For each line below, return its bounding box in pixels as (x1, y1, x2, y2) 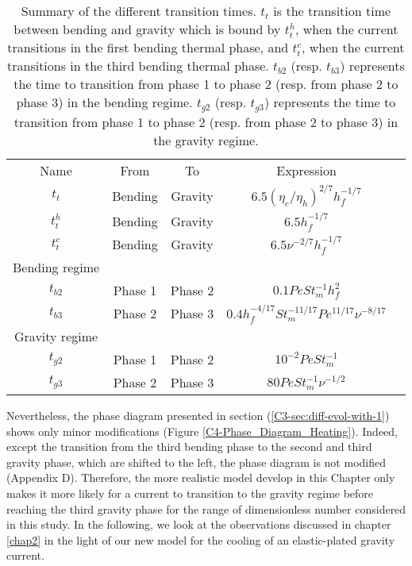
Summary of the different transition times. (21, 2, 256, 20)
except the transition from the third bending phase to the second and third (6, 438, 372, 455)
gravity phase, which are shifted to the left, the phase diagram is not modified (6, 453, 386, 470)
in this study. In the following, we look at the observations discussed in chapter (6, 516, 391, 533)
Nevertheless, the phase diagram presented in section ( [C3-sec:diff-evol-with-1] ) (6, 406, 390, 423)
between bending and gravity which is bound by (13, 20, 281, 38)
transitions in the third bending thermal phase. (6, 56, 269, 75)
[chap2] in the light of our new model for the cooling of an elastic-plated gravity (6, 531, 395, 548)
